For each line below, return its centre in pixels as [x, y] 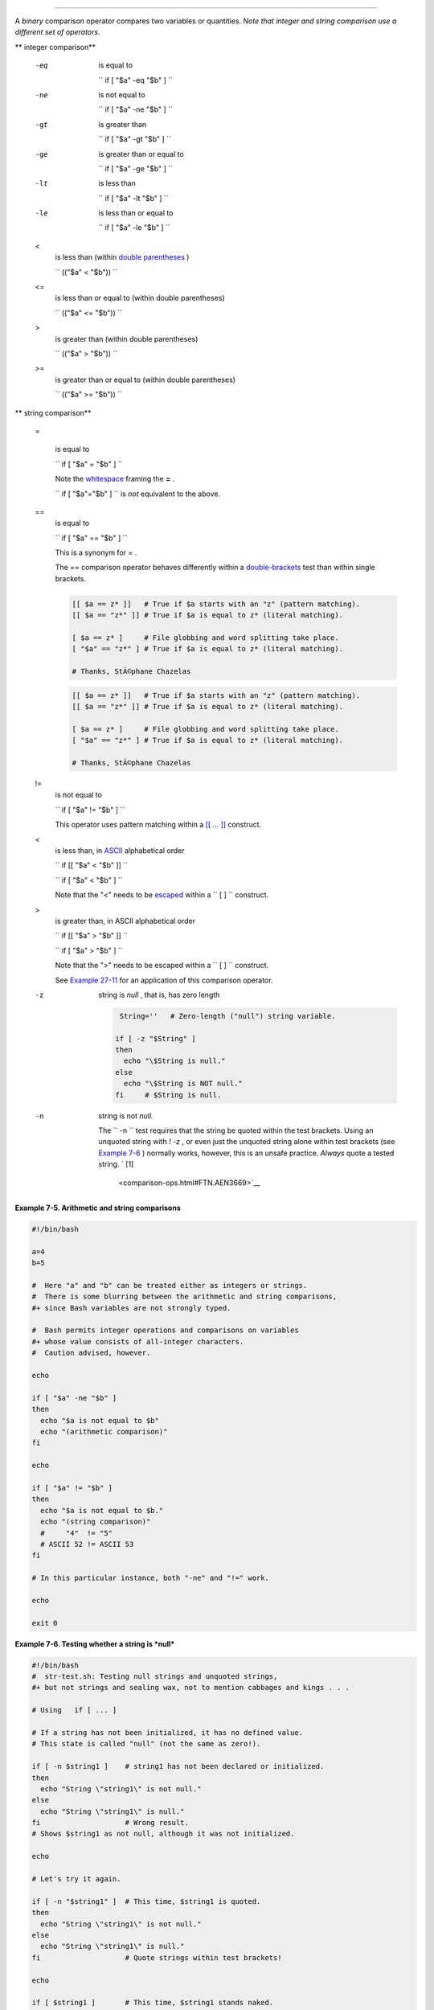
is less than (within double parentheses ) [122, 257]
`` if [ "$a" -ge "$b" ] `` [135, 168]
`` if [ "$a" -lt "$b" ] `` [133, 198]
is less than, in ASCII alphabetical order [120, 851]
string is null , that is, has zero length [159, 995]
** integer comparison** [55, 47]
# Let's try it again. [76, 1879]
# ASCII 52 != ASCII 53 [87, 1544]
